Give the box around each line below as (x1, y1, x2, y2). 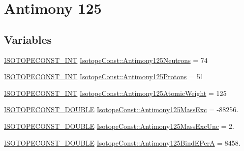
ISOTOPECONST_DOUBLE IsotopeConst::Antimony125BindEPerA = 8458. (4, 137, 241, 148)
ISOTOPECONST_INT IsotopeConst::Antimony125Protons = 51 (4, 71, 204, 82)
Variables (4, 31, 52, 47)
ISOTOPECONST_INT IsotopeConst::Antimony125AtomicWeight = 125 (4, 88, 227, 98)
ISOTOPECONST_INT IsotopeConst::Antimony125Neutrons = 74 (4, 55, 208, 65)
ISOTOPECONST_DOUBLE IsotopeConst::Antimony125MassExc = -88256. (4, 104, 239, 115)
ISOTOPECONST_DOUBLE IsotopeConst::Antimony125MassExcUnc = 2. (4, 121, 234, 131)
